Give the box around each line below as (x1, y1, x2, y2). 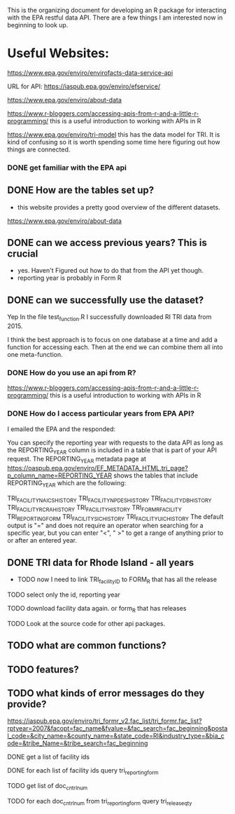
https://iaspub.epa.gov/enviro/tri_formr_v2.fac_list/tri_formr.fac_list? (7, 717, 203, 725)
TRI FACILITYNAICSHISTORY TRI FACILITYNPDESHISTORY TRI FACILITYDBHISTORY (7, 494, 212, 504)
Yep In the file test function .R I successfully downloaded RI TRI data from (7, 313, 212, 323)
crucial (7, 248, 38, 260)
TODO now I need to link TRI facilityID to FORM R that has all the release (17, 575, 218, 585)
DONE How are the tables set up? (7, 184, 155, 196)
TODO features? (7, 663, 79, 675)
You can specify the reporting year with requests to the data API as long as (7, 438, 224, 447)
